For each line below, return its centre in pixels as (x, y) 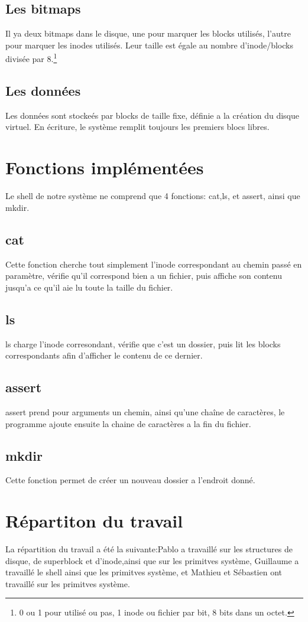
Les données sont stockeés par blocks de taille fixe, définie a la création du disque (152, 115)
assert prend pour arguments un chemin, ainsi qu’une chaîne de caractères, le (145, 411)
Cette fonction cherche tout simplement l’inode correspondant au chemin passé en (154, 264)
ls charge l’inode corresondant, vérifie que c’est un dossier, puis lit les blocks (143, 343)
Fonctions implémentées (105, 167)
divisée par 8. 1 (31, 58)
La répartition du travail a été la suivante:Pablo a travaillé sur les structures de (149, 549)
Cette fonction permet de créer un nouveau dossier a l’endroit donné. (130, 480)
